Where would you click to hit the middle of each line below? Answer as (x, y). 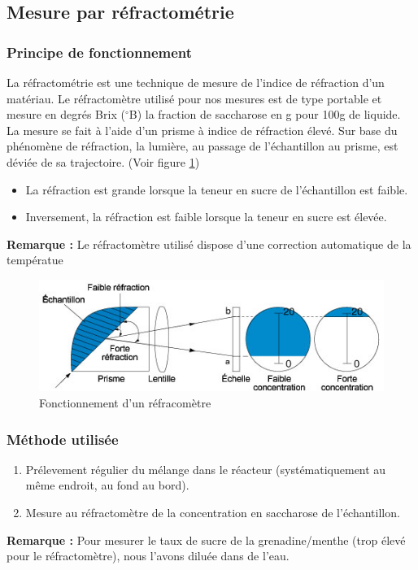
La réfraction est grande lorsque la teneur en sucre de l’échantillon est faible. (217, 189)
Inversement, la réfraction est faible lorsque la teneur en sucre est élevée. (206, 217)
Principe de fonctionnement (100, 52)
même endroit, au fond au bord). (107, 485)
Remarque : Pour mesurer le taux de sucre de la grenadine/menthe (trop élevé (206, 540)
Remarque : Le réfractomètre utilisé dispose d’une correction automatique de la (209, 244)
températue (35, 260)
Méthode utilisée (63, 439)
